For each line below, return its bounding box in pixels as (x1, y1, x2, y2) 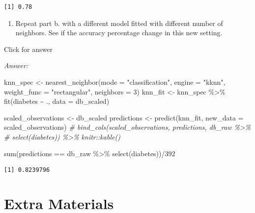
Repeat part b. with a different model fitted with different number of (15, 18, 223, 28)
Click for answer (4, 44, 53, 54)
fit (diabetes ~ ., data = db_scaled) (4, 96, 110, 106)
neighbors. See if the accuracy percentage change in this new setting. (15, 27, 223, 38)
